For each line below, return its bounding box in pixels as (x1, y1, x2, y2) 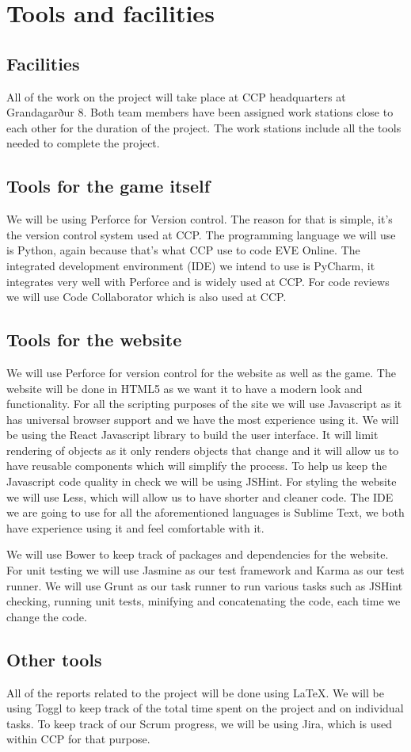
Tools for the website (6, 327, 182, 352)
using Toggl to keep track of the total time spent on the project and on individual (6, 700, 404, 716)
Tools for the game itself (6, 174, 211, 198)
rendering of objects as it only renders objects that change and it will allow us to (6, 441, 399, 458)
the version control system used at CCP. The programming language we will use (6, 226, 396, 242)
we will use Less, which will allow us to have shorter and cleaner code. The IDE (6, 488, 394, 505)
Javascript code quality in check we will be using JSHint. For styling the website (6, 473, 397, 490)
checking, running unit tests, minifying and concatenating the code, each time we (6, 593, 401, 609)
